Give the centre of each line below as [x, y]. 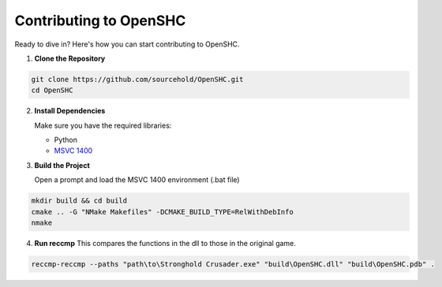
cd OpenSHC [52, 90]
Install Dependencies [70, 111]
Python [66, 140]
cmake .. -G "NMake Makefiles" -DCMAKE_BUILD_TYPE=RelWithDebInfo [162, 212]
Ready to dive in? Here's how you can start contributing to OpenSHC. [127, 44]
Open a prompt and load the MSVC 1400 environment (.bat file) [137, 180]
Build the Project [62, 165]
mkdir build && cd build [79, 201]
